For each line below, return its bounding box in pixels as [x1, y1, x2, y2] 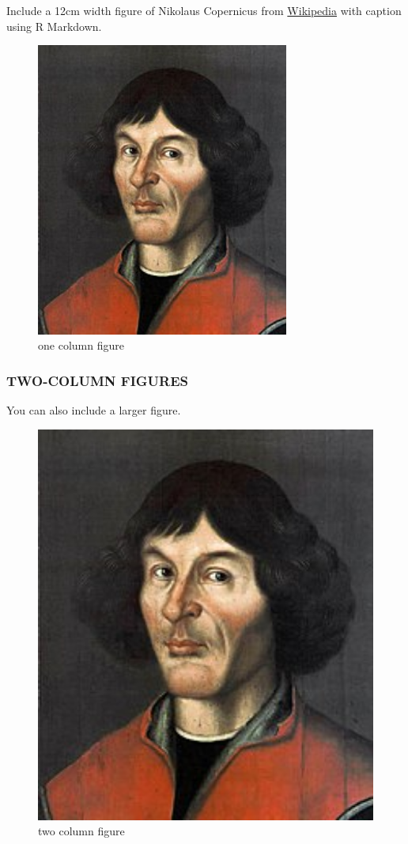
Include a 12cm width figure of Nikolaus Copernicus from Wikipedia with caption [6, 2, 402, 18]
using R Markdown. [6, 17, 102, 34]
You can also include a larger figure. [6, 402, 181, 418]
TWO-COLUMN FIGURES [6, 370, 188, 390]
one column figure [38, 337, 124, 354]
